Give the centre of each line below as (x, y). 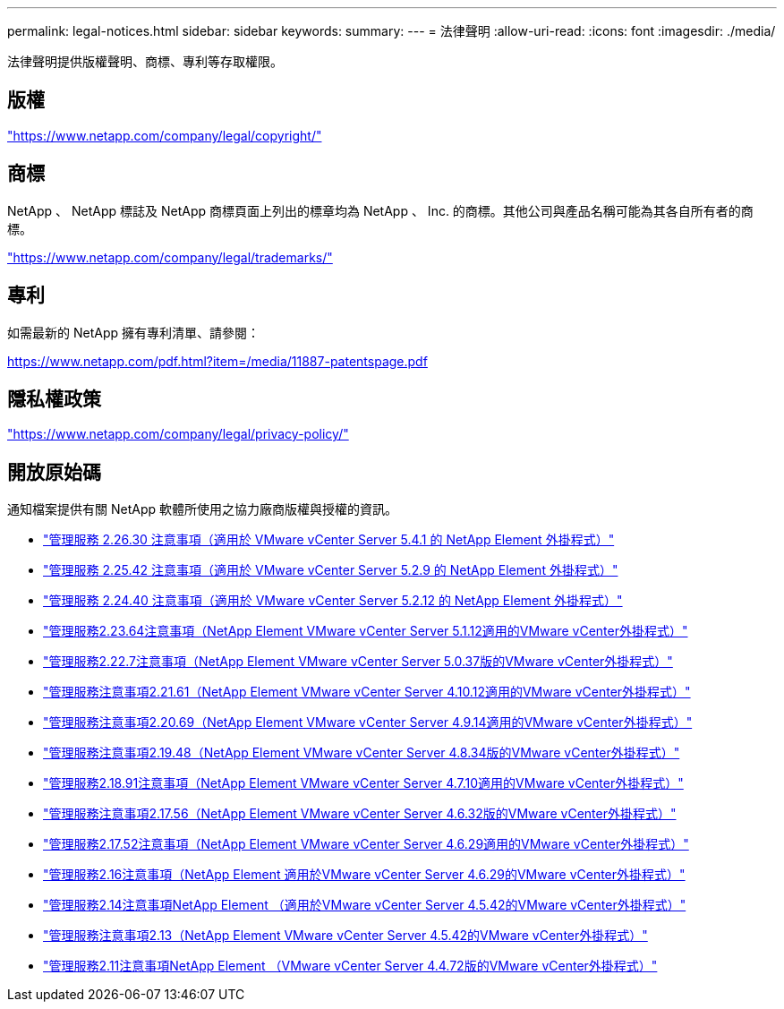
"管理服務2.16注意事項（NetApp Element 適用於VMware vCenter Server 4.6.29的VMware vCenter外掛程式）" (364, 875)
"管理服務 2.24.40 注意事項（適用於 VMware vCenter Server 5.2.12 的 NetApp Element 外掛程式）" (333, 601)
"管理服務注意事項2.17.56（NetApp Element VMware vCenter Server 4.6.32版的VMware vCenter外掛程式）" (360, 814)
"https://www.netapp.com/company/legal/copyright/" (165, 135)
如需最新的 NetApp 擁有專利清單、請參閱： (133, 332)
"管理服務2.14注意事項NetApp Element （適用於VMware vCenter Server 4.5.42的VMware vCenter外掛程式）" (365, 905)
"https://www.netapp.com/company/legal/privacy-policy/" (178, 434)
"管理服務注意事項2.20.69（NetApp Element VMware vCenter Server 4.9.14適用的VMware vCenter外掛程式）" (368, 723)
